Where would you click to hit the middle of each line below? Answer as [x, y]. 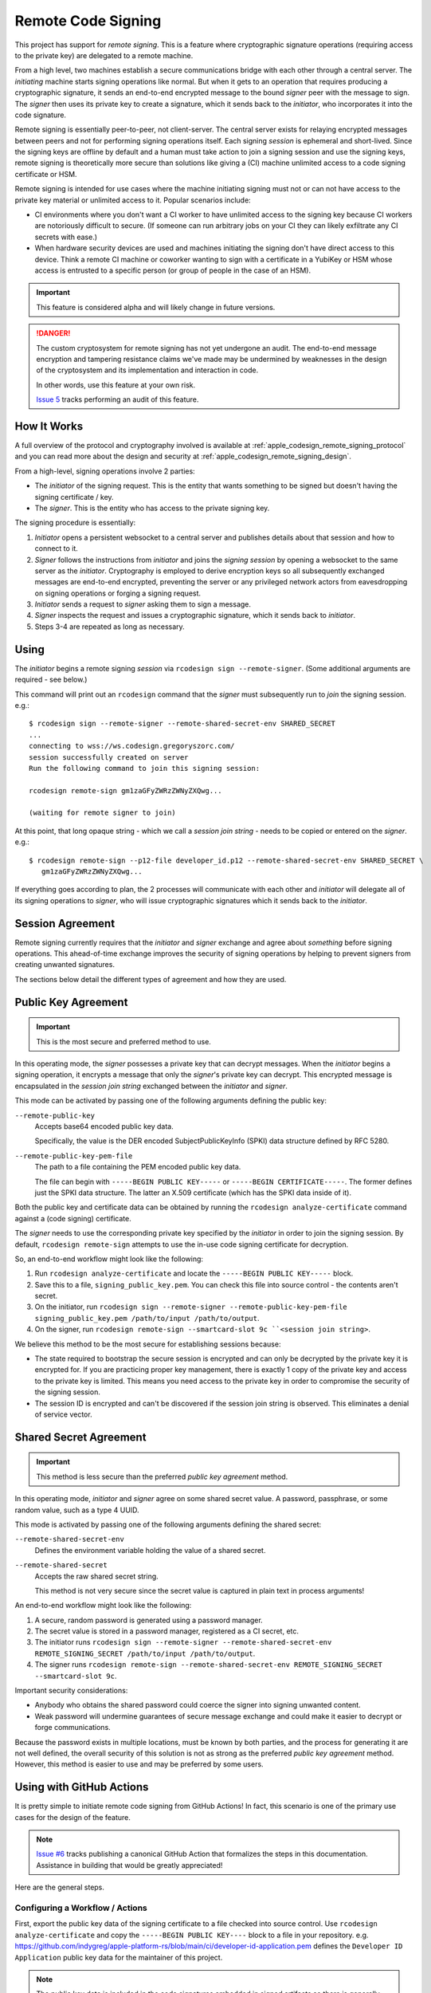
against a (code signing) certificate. [73, 1218]
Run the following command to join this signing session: [145, 768]
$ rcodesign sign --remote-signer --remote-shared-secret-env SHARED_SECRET [182, 724]
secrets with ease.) [66, 237]
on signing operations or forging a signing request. [118, 593]
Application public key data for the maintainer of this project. [119, 1957]
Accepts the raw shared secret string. [96, 1576]
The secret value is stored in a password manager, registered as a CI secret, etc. [167, 1631]
